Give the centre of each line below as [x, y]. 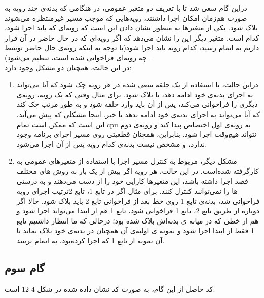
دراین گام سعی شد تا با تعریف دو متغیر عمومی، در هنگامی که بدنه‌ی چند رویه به [126, 8]
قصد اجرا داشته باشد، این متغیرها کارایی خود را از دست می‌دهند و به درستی [132, 181]
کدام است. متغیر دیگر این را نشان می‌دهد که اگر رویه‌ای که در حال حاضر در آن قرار [132, 37]
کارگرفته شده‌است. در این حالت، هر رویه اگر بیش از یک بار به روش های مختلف [138, 171]
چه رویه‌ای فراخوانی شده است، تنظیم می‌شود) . [78, 57]
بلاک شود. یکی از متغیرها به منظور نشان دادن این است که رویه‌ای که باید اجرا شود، [131, 28]
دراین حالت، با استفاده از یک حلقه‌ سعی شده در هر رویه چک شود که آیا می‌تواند [137, 84]
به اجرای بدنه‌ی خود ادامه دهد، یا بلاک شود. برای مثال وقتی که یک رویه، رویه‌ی [135, 94]
